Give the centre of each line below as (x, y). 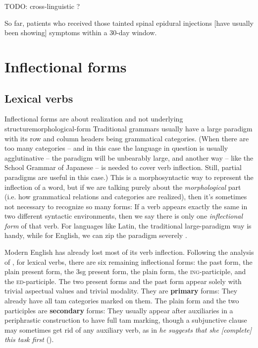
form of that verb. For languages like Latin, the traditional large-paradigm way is (128, 225)
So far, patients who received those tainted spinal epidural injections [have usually (129, 23)
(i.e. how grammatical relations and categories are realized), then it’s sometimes (126, 197)
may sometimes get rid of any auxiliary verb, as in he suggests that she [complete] (128, 329)
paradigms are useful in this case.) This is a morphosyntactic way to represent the (129, 177)
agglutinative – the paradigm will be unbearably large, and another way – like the (129, 157)
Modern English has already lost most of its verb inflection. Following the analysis (129, 252)
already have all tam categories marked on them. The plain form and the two (122, 301)
